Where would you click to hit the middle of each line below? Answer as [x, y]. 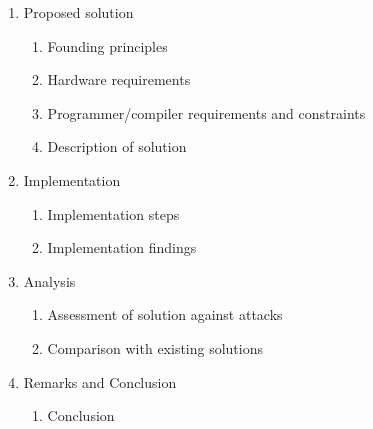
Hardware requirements [119, 79]
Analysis [49, 280]
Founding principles [107, 45]
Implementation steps [113, 213]
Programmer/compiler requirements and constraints [206, 112]
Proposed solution [78, 12]
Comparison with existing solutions [155, 347]
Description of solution [117, 146]
